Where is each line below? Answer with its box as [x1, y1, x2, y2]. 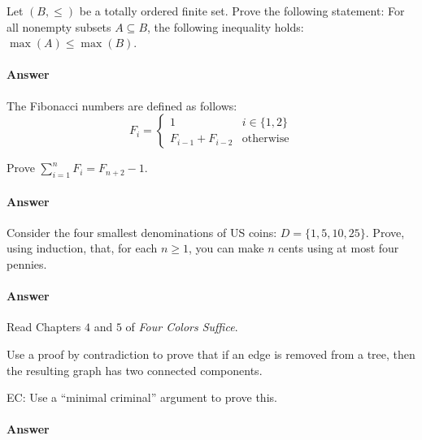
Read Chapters [7, 318, 81, 335]
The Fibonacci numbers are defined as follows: [7, 97, 237, 114]
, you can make [189, 239, 264, 257]
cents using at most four [278, 239, 399, 257]
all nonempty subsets [7, 18, 111, 35]
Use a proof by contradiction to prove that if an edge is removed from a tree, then [7, 345, 415, 362]
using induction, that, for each [7, 239, 158, 257]
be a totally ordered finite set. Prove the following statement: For [79, 2, 405, 19]
